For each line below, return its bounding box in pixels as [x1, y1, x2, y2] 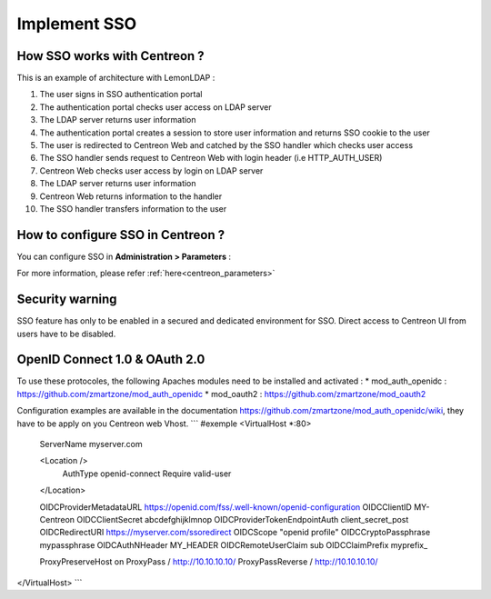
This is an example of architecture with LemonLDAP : [16, 73, 215, 84]
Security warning [16, 292, 117, 307]
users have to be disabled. [16, 328, 116, 339]
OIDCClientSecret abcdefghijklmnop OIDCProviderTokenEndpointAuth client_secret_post [76, 514, 409, 524]
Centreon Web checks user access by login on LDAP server [39, 165, 264, 176]
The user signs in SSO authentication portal [39, 89, 203, 100]
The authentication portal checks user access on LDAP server [39, 101, 272, 113]
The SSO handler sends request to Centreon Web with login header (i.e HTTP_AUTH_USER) [39, 153, 383, 164]
